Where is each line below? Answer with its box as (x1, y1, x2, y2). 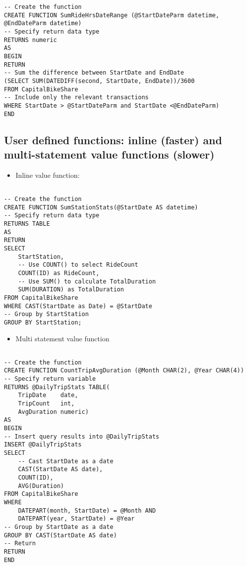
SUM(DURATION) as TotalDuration (18, 286, 124, 293)
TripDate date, (18, 392, 78, 399)
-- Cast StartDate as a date (18, 457, 113, 465)
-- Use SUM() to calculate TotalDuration (18, 278, 156, 285)
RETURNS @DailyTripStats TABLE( (4, 383, 110, 391)
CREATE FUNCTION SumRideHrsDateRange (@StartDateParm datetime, (4, 11, 219, 19)
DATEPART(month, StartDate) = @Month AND (18, 507, 156, 514)
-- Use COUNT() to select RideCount (18, 261, 139, 269)
